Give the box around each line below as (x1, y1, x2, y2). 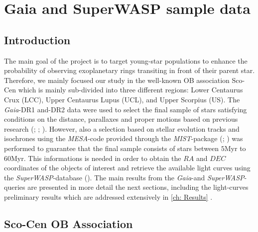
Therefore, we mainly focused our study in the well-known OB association (4, 75, 230, 85)
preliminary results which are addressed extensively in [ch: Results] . (4, 191, 213, 202)
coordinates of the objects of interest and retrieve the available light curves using (4, 162, 251, 173)
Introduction (4, 32, 71, 47)
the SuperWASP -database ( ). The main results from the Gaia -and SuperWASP (4, 172, 245, 182)
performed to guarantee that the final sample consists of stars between (4, 143, 219, 153)
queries (4, 182, 25, 192)
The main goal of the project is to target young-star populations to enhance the (4, 55, 248, 66)
